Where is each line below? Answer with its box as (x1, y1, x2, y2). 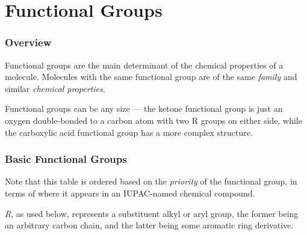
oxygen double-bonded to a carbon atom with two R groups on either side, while (5, 114, 302, 126)
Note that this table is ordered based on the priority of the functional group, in (5, 175, 297, 188)
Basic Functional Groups (5, 151, 127, 166)
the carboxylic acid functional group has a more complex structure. (5, 126, 253, 138)
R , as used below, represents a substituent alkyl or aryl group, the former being (5, 207, 299, 219)
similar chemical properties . (5, 82, 105, 94)
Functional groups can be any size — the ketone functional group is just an (5, 102, 283, 115)
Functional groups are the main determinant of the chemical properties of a (5, 58, 284, 71)
